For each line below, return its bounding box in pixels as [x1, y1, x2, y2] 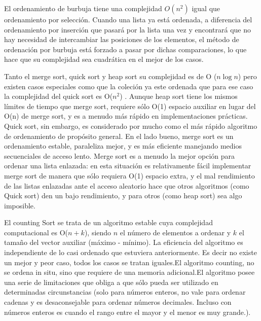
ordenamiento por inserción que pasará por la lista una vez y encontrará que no [4, 24, 251, 34]
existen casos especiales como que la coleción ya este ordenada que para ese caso [4, 81, 253, 91]
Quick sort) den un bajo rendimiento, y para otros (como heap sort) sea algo [4, 190, 242, 201]
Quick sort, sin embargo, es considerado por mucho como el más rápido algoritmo [4, 120, 257, 131]
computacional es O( [4, 227, 68, 237]
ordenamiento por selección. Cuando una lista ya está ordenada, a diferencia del [4, 14, 252, 24]
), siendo [84, 227, 111, 237]
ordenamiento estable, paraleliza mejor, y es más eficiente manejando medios [4, 140, 242, 151]
